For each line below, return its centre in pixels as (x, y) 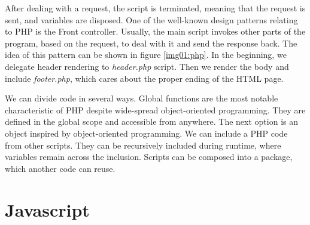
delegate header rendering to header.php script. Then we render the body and (147, 66)
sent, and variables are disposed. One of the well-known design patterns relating (151, 19)
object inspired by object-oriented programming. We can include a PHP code (146, 133)
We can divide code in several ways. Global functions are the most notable (142, 98)
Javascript (47, 209)
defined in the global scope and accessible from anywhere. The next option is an (151, 121)
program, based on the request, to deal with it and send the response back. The (151, 43)
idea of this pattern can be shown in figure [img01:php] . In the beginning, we (146, 55)
